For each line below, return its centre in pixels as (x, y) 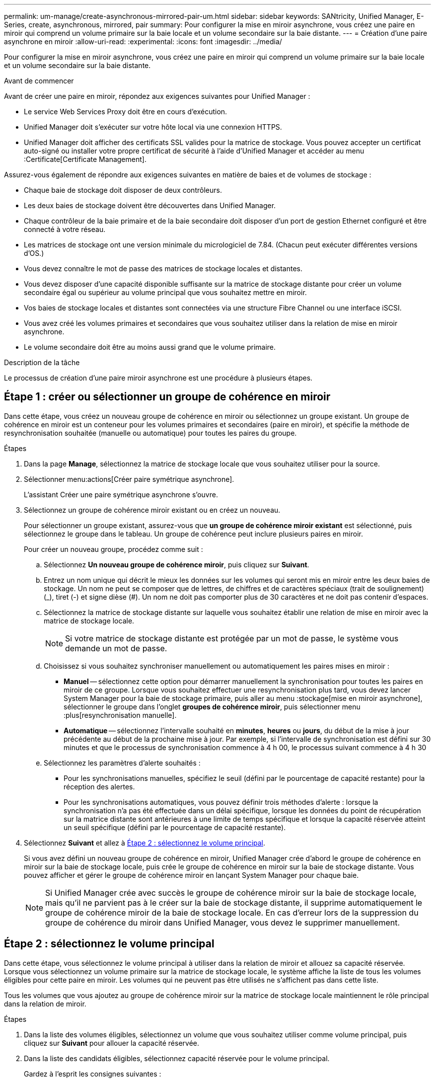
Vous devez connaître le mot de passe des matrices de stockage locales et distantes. (163, 269)
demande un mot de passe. (116, 648)
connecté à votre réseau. (65, 229)
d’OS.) (34, 253)
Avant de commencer (39, 81)
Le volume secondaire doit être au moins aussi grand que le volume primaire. (150, 347)
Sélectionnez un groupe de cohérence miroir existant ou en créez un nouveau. (152, 510)
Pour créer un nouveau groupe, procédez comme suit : (113, 549)
